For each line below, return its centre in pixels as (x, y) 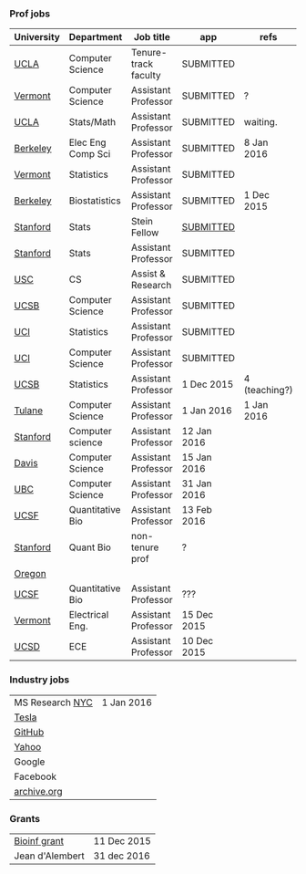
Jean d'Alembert (49, 856)
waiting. (260, 122)
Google (30, 762)
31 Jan (197, 484)
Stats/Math (92, 122)
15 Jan (197, 457)
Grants (25, 818)
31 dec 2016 (122, 856)
